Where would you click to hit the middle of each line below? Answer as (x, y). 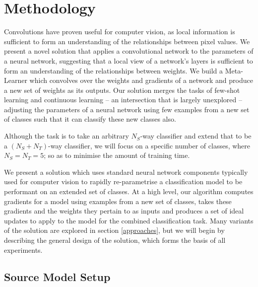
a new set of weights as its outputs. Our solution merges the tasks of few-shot (122, 90)
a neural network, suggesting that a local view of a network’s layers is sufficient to (129, 60)
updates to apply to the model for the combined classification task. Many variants (129, 220)
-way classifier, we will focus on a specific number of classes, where (149, 145)
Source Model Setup (57, 276)
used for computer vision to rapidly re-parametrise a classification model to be (123, 181)
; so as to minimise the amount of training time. (117, 155)
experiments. (23, 250)
